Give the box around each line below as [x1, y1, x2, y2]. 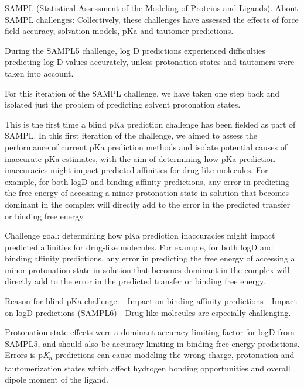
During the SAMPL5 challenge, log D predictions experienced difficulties [5, 44, 265, 56]
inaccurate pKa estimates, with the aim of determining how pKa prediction [5, 152, 275, 164]
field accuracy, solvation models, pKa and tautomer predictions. [5, 25, 234, 37]
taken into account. [5, 67, 74, 79]
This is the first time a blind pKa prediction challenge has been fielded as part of [5, 118, 296, 130]
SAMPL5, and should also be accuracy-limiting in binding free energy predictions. [5, 337, 300, 349]
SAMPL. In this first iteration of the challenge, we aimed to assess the [5, 129, 258, 142]
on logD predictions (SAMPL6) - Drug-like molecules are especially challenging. [5, 306, 291, 318]
